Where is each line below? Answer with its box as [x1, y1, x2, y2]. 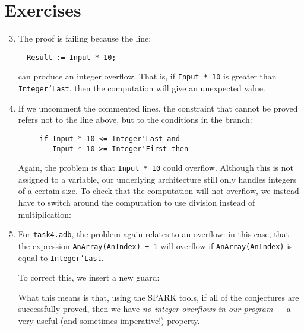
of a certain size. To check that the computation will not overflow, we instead [18, 184, 299, 197]
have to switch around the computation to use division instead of [18, 196, 255, 209]
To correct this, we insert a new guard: [18, 271, 160, 284]
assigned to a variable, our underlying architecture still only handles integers [18, 173, 297, 185]
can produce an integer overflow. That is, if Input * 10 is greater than [18, 70, 277, 82]
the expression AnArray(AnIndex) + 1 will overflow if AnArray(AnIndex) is [18, 239, 293, 252]
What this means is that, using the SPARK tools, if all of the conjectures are [18, 291, 299, 303]
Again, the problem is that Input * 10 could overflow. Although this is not [18, 161, 293, 174]
